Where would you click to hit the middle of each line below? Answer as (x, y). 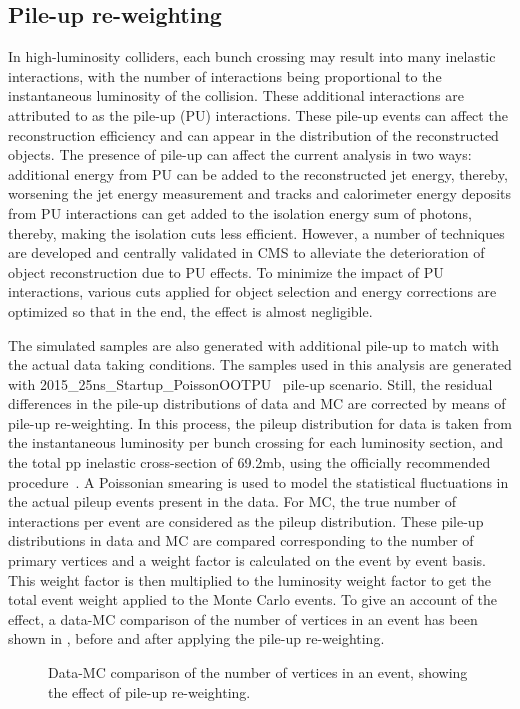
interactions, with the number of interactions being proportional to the (225, 75)
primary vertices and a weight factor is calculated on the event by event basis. (247, 560)
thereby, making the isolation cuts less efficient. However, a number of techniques (256, 232)
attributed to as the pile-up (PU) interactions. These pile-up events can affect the (258, 114)
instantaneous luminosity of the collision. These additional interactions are (236, 95)
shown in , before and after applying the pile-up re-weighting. (196, 638)
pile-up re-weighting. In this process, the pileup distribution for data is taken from (260, 422)
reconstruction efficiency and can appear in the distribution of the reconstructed (253, 134)
